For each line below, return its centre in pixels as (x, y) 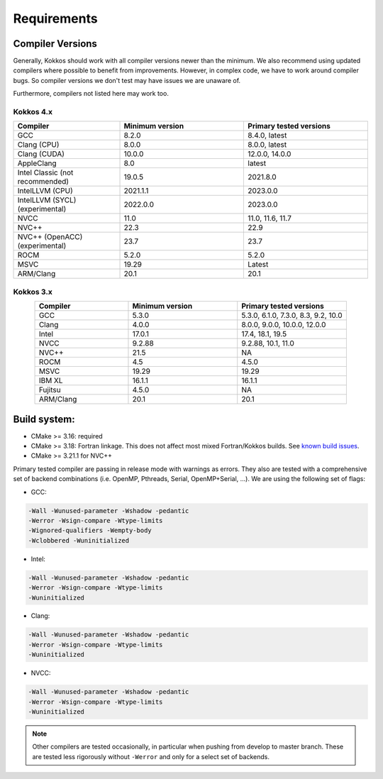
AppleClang (37, 163)
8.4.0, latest (267, 136)
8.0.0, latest (267, 145)
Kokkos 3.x (33, 292)
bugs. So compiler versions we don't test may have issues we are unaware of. (127, 80)
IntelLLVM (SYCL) (47, 200)
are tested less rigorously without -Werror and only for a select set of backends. (151, 756)
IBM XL (51, 381)
